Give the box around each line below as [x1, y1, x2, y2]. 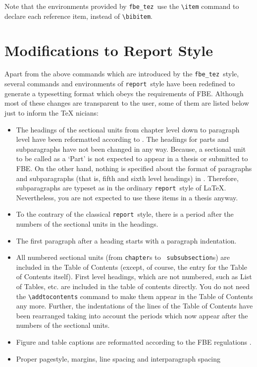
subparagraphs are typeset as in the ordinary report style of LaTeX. [16, 183, 226, 193]
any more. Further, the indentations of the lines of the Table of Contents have [16, 301, 253, 311]
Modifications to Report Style [4, 40, 213, 60]
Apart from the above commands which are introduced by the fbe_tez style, [4, 68, 239, 79]
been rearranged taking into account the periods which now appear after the [16, 310, 248, 320]
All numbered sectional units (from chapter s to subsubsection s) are [16, 252, 230, 262]
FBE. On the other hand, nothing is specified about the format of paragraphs [16, 163, 252, 173]
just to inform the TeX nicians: [4, 107, 99, 118]
